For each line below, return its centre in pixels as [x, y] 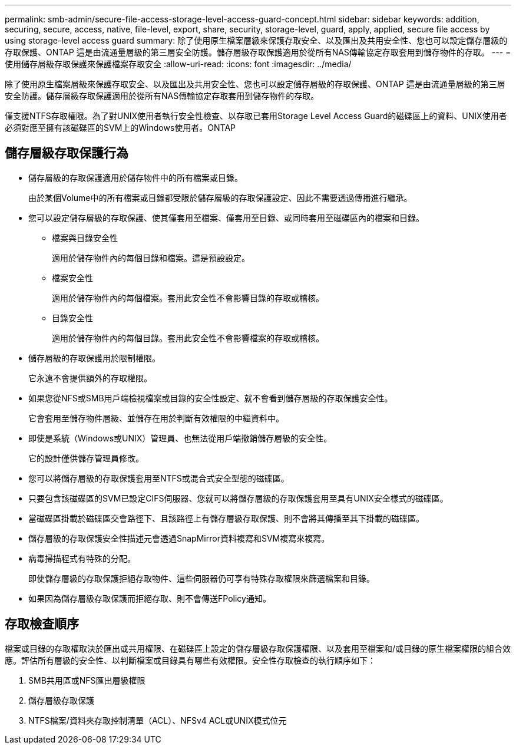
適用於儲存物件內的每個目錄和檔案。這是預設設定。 [151, 258]
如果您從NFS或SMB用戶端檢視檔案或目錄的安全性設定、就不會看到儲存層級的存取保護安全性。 [211, 398]
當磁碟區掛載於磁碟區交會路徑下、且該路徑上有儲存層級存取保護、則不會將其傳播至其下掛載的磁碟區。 [226, 518]
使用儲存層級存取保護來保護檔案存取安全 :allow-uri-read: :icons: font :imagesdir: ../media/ [178, 64]
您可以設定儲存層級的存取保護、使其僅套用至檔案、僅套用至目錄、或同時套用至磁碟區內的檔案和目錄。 [226, 217]
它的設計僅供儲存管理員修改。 [86, 458]
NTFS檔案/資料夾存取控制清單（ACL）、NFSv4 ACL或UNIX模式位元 [158, 720]
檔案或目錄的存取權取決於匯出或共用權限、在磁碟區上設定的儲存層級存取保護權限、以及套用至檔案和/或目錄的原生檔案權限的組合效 [258, 648]
